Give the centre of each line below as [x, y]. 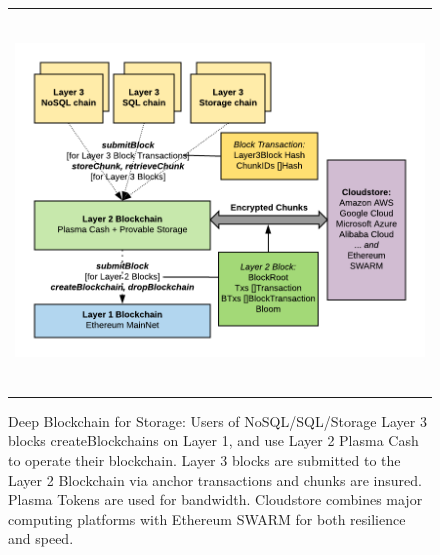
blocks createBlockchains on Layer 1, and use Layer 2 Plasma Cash [213, 440]
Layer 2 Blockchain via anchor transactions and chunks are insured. [215, 479]
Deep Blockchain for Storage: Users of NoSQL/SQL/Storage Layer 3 [217, 420]
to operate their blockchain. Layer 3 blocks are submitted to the [204, 459]
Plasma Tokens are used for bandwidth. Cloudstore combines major [215, 499]
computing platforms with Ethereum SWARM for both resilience [207, 518]
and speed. [41, 538]
